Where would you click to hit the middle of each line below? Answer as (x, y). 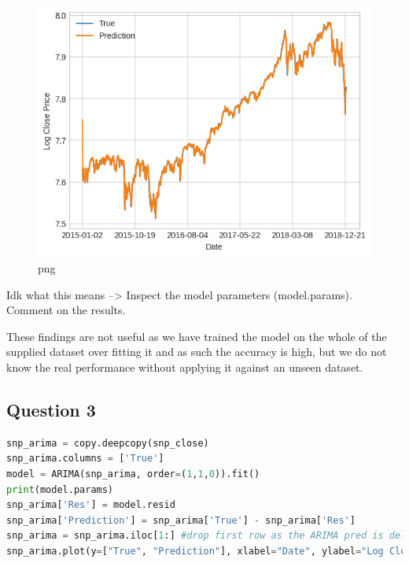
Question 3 (51, 409)
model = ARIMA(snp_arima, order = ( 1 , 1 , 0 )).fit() (133, 474)
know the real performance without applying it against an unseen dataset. (185, 367)
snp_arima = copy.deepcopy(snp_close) (108, 443)
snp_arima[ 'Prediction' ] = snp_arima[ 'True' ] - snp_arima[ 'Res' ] (181, 520)
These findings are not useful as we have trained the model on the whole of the (197, 336)
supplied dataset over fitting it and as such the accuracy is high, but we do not (197, 352)
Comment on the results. (66, 310)
